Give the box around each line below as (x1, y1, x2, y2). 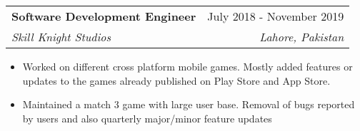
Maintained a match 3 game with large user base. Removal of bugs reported (22, 97, 355, 112)
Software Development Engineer (11, 8, 196, 24)
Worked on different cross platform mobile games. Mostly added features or (22, 59, 353, 73)
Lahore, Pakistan (259, 28, 344, 45)
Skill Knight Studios (11, 28, 111, 45)
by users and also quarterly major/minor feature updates (22, 110, 272, 125)
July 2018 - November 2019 (207, 8, 344, 24)
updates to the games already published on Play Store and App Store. (22, 73, 331, 88)
